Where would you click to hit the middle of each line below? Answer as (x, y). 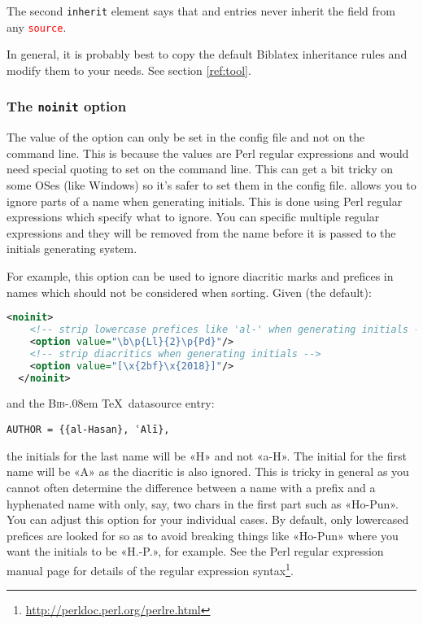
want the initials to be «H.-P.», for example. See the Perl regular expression (195, 551)
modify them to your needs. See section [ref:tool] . (129, 70)
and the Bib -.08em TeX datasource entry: (111, 403)
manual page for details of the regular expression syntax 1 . (150, 569)
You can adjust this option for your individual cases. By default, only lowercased (208, 519)
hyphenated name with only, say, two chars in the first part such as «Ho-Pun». (203, 503)
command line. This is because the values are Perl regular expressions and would (208, 153)
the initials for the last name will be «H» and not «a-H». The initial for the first (207, 455)
